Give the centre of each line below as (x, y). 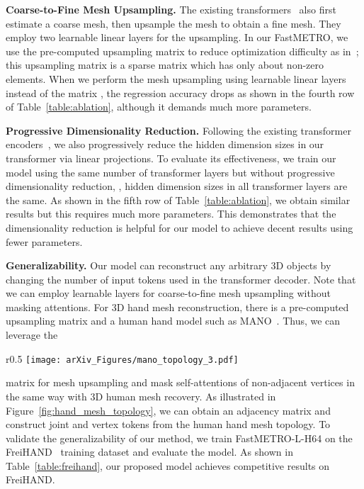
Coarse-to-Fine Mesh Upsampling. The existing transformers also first (171, 9)
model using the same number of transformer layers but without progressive (170, 172)
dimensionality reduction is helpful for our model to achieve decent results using (180, 227)
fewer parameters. (44, 241)
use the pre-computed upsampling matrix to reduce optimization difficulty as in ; (182, 51)
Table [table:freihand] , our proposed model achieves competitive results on (168, 465)
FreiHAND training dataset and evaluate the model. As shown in (149, 452)
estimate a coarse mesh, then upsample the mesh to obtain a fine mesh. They (174, 23)
